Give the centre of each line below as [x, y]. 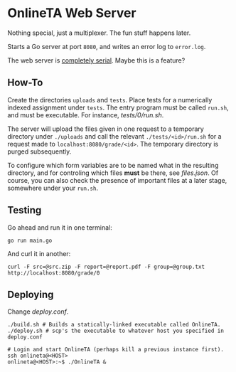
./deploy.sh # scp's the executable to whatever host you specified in [116, 331]
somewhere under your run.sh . [53, 188]
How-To [25, 83]
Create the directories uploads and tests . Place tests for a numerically [110, 100]
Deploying [31, 294]
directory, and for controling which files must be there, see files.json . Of [113, 173]
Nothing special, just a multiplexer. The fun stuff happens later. [99, 33]
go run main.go [30, 240]
